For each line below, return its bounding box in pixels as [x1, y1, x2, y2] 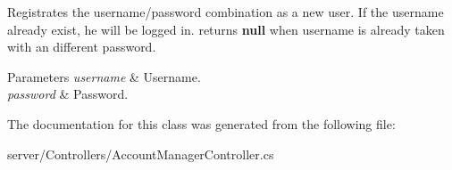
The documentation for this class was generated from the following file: [7, 114, 396, 133]
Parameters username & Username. [7, 67, 201, 85]
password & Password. [7, 85, 129, 103]
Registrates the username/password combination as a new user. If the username [7, 3, 444, 20]
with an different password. [7, 37, 156, 56]
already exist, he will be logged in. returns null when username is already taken [7, 20, 445, 38]
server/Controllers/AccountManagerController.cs [7, 144, 274, 163]
